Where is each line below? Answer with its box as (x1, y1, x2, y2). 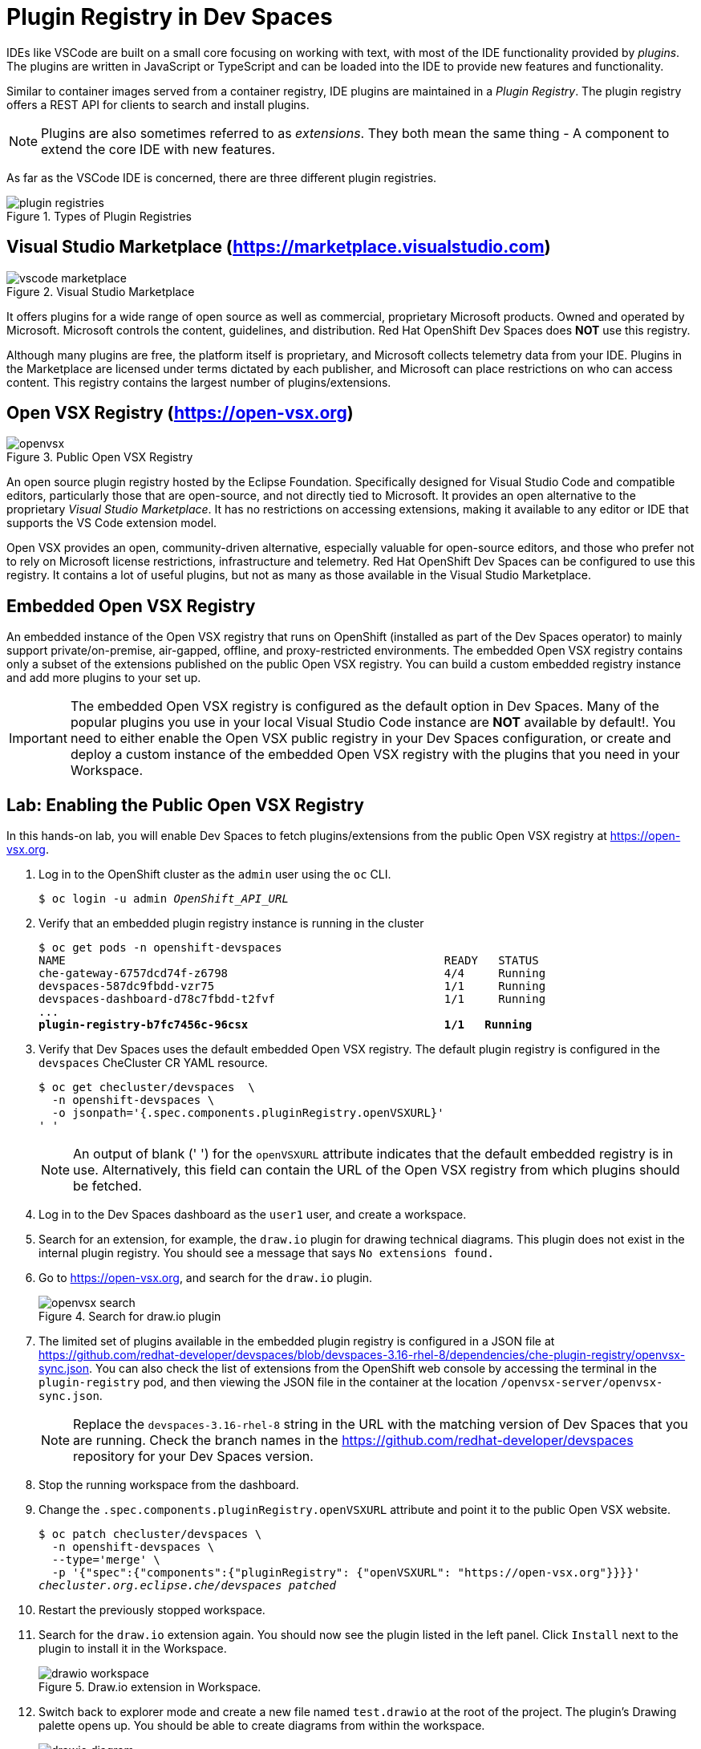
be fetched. (73, 1178, 142, 1195)
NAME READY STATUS (38, 954, 539, 968)
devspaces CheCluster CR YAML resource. (38, 1056, 268, 1070)
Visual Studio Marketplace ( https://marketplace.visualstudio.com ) (6, 237, 551, 258)
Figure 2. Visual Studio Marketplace (6, 284, 195, 298)
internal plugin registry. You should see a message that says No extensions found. (38, 1246, 495, 1260)
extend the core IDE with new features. (41, 140, 276, 157)
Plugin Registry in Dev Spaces (6, 3, 333, 30)
